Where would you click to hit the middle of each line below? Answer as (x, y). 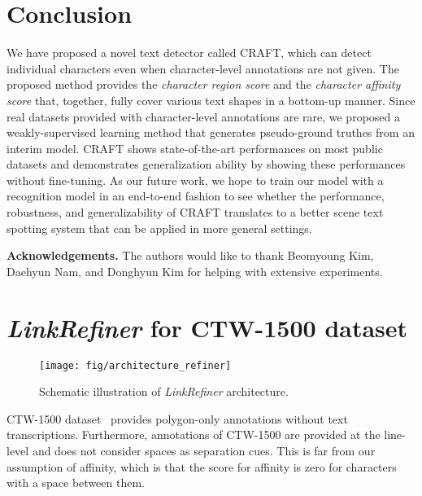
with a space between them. (76, 483)
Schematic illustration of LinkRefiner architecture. (164, 391)
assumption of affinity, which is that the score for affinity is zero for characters (202, 466)
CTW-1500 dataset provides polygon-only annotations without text (177, 418)
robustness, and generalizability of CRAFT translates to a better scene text (195, 212)
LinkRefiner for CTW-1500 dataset (207, 327)
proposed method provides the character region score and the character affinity (204, 84)
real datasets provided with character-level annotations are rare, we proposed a (203, 116)
